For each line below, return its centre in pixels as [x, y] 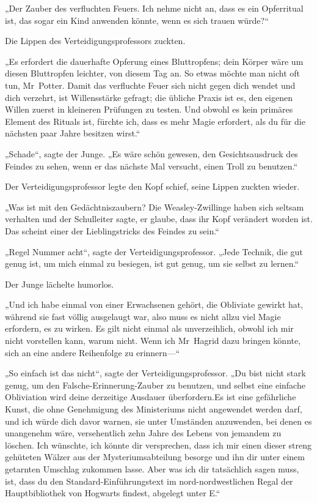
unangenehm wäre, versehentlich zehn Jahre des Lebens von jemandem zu [143, 433]
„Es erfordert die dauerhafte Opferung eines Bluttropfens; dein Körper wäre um [154, 61]
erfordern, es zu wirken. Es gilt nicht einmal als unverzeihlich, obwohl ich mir [149, 328]
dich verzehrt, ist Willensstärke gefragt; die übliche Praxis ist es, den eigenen [149, 97]
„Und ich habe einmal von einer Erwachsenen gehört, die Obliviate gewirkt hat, [154, 304]
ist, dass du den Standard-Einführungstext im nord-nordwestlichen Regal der [149, 481]
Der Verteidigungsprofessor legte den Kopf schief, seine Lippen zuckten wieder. [152, 186]
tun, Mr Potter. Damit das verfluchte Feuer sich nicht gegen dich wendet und [150, 85]
